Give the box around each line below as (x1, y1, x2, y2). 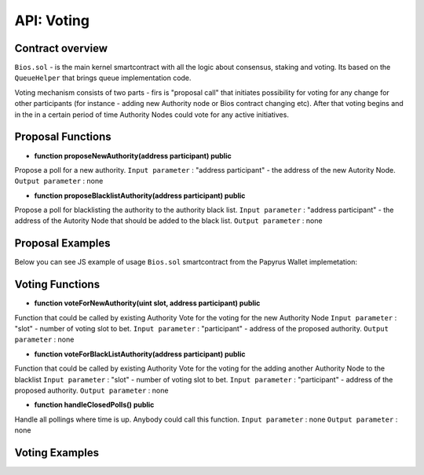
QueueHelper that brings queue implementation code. (14, 73, 192, 82)
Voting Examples (14, 446, 100, 459)
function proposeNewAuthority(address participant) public (34, 151, 232, 160)
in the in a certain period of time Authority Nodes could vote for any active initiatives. (14, 110, 290, 119)
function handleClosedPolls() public (34, 400, 155, 410)
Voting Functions (14, 278, 101, 291)
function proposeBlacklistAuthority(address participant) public (34, 191, 246, 200)
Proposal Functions (14, 130, 111, 144)
